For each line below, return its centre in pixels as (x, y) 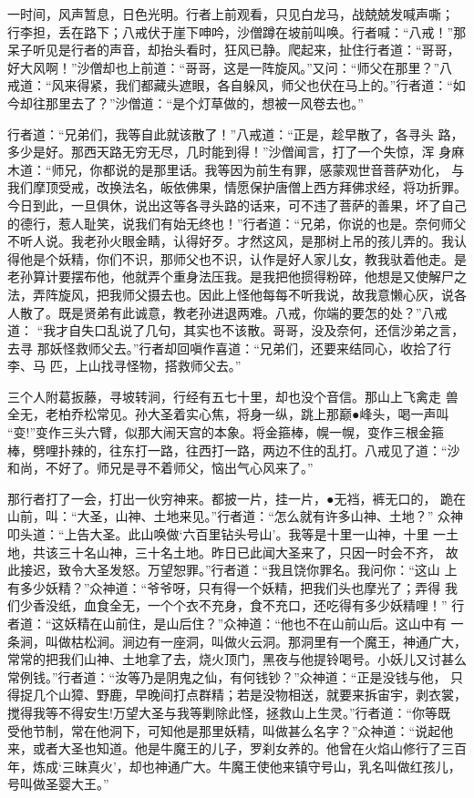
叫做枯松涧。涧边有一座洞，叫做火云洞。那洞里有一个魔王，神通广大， (256, 641)
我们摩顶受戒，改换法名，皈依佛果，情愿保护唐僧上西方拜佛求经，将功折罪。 (237, 187)
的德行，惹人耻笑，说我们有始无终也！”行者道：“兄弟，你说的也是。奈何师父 (237, 223)
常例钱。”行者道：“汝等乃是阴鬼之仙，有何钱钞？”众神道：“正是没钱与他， (227, 676)
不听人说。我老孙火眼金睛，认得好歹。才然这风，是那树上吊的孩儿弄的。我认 (237, 241)
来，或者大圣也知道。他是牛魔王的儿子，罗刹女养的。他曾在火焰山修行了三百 (237, 748)
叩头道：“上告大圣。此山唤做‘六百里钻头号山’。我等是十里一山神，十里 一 (227, 534)
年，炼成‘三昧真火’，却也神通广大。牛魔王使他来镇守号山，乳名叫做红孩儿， (234, 766)
